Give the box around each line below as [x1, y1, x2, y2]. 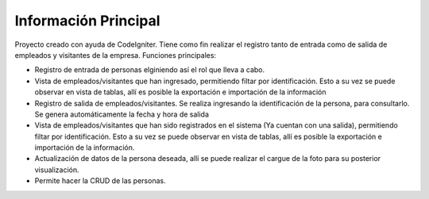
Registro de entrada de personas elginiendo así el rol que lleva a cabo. [34, 65, 265, 75]
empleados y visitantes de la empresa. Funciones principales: [14, 50, 217, 59]
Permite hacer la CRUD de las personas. [34, 176, 166, 186]
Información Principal [14, 12, 160, 29]
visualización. [34, 165, 79, 174]
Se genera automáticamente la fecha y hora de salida [34, 109, 210, 119]
